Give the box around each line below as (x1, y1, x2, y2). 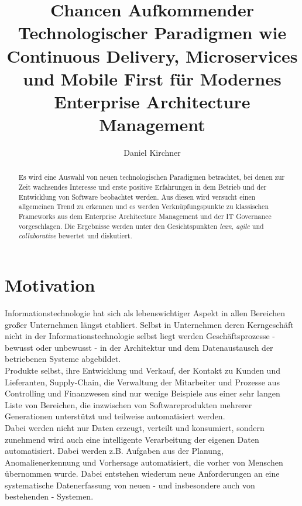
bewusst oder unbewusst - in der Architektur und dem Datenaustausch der (5, 341, 273, 353)
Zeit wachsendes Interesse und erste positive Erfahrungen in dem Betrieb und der (18, 182, 267, 192)
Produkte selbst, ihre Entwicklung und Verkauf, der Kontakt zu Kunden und (5, 364, 280, 376)
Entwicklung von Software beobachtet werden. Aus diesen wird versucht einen (18, 192, 256, 201)
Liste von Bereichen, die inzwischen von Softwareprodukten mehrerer (5, 398, 252, 411)
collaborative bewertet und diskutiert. (18, 231, 132, 241)
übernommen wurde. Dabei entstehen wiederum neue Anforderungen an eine (5, 467, 280, 480)
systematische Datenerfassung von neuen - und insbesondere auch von (5, 478, 255, 491)
